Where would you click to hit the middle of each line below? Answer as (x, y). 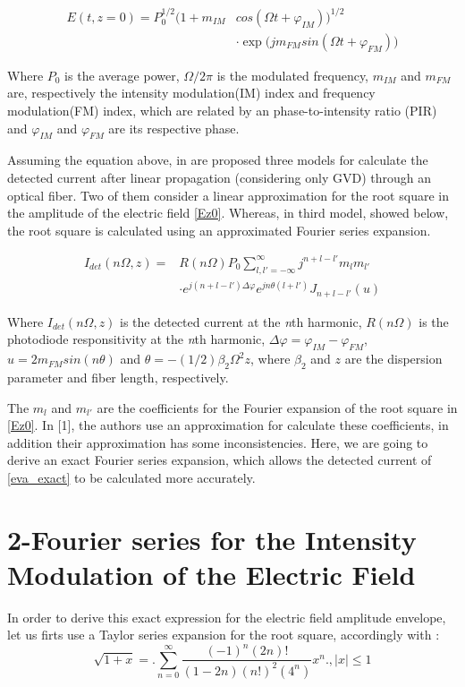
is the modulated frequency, (293, 75)
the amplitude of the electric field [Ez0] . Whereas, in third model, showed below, (228, 213)
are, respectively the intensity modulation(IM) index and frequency (191, 93)
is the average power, (122, 75)
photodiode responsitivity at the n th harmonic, (136, 339)
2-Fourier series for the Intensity (212, 539)
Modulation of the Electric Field (211, 574)
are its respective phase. (174, 128)
